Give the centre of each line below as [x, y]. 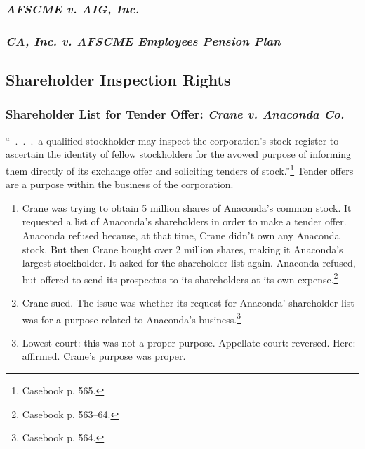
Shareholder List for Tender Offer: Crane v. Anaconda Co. [175, 114]
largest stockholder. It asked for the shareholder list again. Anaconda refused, [189, 263]
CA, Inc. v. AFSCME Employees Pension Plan [143, 40]
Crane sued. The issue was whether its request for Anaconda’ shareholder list [188, 302]
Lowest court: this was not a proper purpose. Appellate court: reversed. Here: [189, 342]
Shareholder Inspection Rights [118, 80]
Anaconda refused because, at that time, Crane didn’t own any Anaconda [181, 235]
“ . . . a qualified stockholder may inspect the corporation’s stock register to [172, 140]
